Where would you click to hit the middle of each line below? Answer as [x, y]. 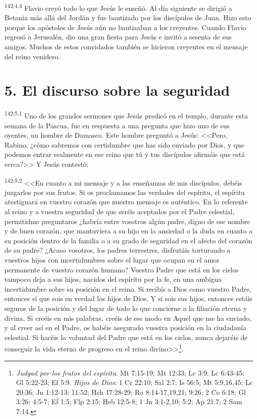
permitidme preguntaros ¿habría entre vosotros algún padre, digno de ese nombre [128, 221]
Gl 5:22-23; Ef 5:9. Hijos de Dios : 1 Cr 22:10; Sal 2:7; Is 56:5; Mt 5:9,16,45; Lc [134, 382]
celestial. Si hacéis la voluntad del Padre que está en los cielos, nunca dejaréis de [126, 337]
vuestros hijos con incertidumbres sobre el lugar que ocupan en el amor [112, 259]
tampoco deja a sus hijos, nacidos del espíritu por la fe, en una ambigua [113, 279]
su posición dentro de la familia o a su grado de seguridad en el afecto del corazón [128, 240]
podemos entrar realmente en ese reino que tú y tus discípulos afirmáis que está [125, 154]
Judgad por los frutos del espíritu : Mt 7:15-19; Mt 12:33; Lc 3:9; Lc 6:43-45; [130, 372]
